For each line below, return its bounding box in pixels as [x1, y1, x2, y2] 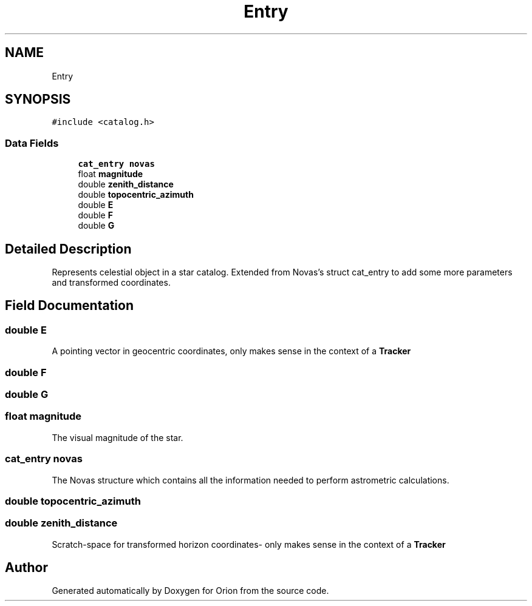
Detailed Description [5, 241, 132, 257]
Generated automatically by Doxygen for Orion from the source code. [52, 585, 329, 596]
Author [5, 560, 48, 576]
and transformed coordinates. [52, 277, 171, 288]
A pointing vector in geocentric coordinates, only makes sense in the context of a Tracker [52, 346, 411, 357]
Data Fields [5, 136, 59, 149]
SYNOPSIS [5, 92, 71, 107]
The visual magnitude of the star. [52, 432, 183, 443]
